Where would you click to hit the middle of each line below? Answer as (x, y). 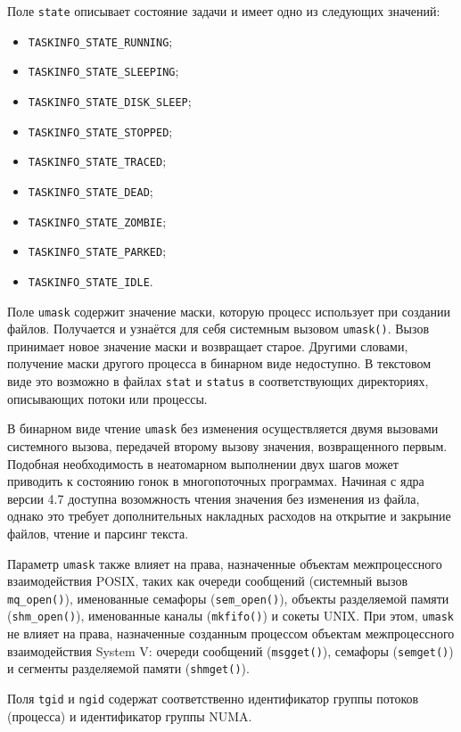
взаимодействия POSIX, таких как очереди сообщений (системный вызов (208, 581)
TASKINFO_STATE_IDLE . (91, 280)
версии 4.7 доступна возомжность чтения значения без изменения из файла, (214, 498)
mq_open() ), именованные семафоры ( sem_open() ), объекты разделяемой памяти (228, 598)
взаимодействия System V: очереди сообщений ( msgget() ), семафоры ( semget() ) (230, 650)
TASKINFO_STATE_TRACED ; (97, 161)
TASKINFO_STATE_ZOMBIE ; (97, 221)
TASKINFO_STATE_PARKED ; (97, 251)
